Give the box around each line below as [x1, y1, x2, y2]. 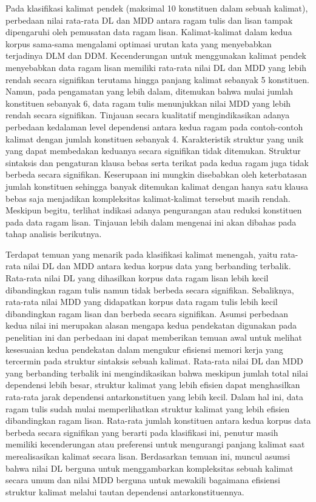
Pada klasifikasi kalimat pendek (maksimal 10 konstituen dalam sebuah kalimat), [5, 2, 308, 14]
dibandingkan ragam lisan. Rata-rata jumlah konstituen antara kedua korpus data [5, 414, 311, 427]
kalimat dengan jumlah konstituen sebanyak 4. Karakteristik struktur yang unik [5, 132, 304, 145]
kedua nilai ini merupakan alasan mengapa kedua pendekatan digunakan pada [5, 319, 297, 332]
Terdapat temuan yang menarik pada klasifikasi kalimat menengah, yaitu [5, 247, 278, 260]
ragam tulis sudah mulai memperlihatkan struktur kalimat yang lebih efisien [5, 402, 290, 415]
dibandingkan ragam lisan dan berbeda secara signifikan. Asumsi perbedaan [5, 307, 289, 320]
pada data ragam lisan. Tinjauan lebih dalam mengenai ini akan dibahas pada [5, 215, 297, 228]
